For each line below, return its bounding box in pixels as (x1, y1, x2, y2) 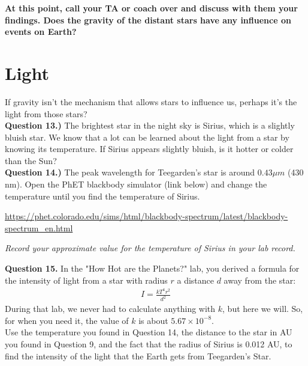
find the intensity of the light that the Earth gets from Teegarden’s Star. (5, 349, 271, 362)
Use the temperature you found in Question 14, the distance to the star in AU (5, 326, 292, 338)
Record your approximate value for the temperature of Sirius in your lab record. (5, 242, 295, 254)
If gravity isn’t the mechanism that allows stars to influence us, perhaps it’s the (5, 95, 297, 108)
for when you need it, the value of (5, 314, 129, 326)
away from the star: (224, 273, 296, 286)
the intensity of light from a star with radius (5, 273, 168, 286)
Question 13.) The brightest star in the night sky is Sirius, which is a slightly (5, 119, 295, 132)
